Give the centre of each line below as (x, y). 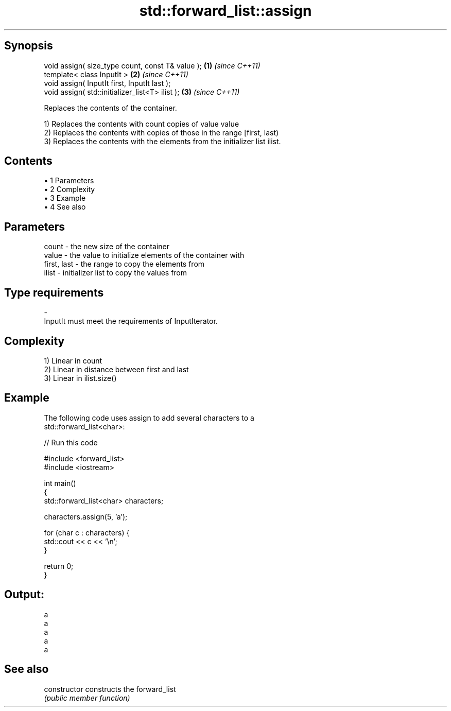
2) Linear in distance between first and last (116, 369)
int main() (60, 483)
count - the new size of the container (107, 247)
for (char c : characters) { (87, 532)
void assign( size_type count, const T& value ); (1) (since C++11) (152, 65)
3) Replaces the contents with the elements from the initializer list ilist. (162, 141)
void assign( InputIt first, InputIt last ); (107, 83)
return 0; (59, 566)
